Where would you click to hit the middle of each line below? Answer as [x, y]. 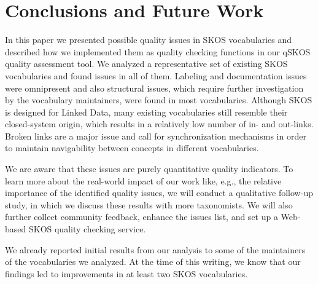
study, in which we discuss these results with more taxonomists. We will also [149, 204]
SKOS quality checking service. [87, 229]
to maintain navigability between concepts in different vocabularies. [132, 148]
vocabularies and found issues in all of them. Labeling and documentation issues [156, 75]
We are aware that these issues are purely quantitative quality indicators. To [149, 169]
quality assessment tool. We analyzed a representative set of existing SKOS [146, 64]
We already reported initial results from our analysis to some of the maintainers [155, 249]
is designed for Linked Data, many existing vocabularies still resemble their [146, 112]
